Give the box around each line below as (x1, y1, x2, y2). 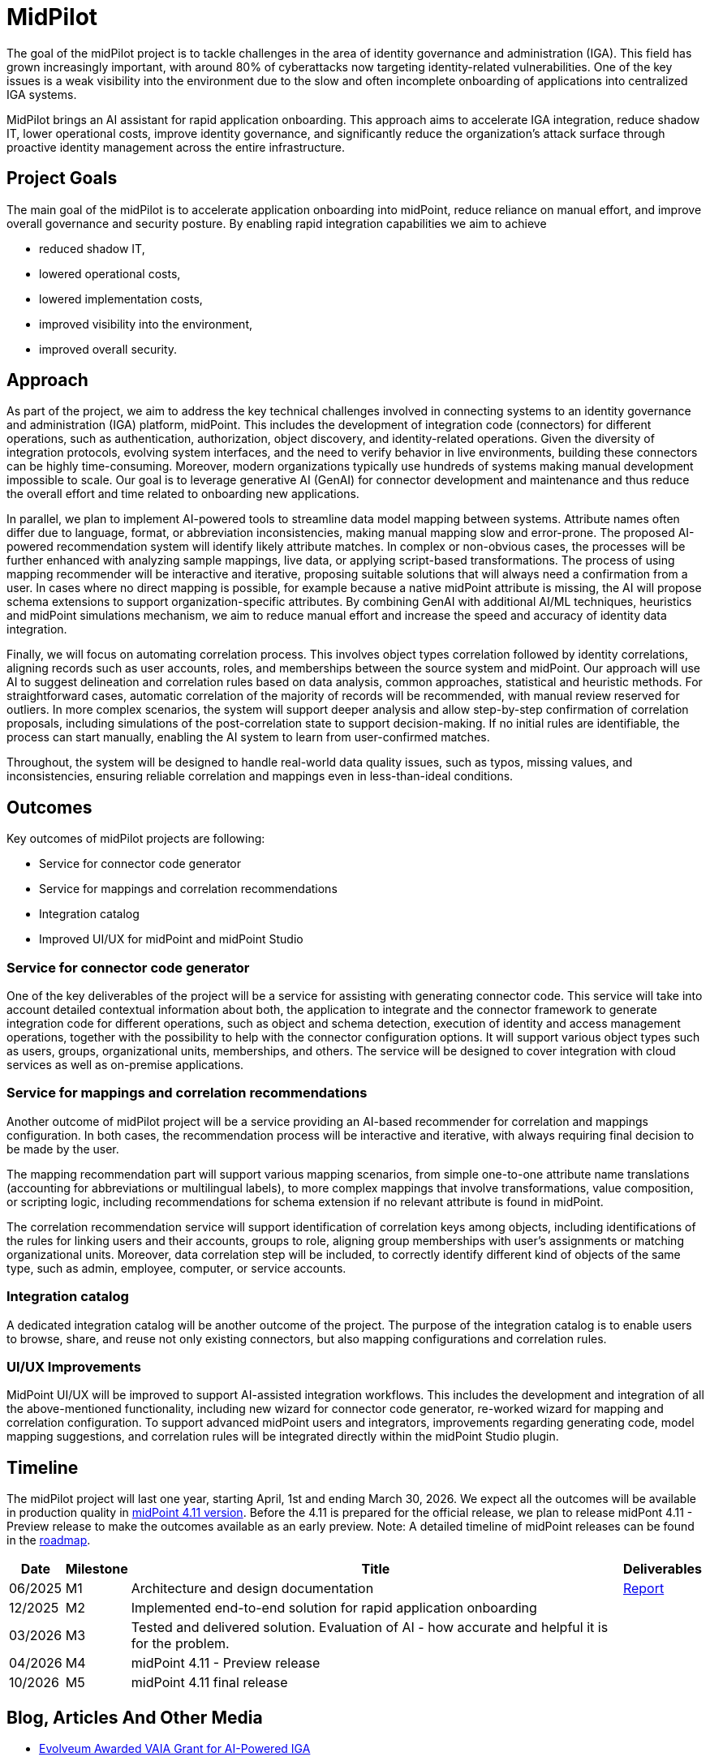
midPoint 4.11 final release (131, 1674, 288, 1691)
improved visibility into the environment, (39, 316, 252, 331)
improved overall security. (39, 341, 178, 356)
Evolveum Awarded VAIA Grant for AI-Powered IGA (39, 1741, 311, 1755)
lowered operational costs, (39, 266, 181, 281)
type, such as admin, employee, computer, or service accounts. (6, 1261, 346, 1275)
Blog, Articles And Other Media (6, 1707, 263, 1728)
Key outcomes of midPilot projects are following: (6, 831, 265, 846)
